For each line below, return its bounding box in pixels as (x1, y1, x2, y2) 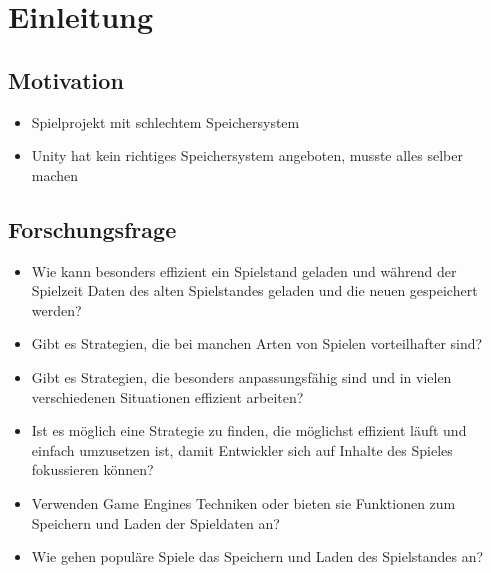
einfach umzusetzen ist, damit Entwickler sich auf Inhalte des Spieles (31, 439, 453, 460)
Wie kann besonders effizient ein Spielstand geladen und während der (31, 260, 457, 281)
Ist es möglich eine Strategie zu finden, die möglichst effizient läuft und (31, 420, 467, 441)
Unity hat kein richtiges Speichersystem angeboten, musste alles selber (31, 145, 463, 166)
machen (31, 164, 79, 185)
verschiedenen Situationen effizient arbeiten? (31, 386, 304, 407)
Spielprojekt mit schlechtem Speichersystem (31, 111, 300, 132)
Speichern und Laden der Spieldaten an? (31, 512, 280, 533)
